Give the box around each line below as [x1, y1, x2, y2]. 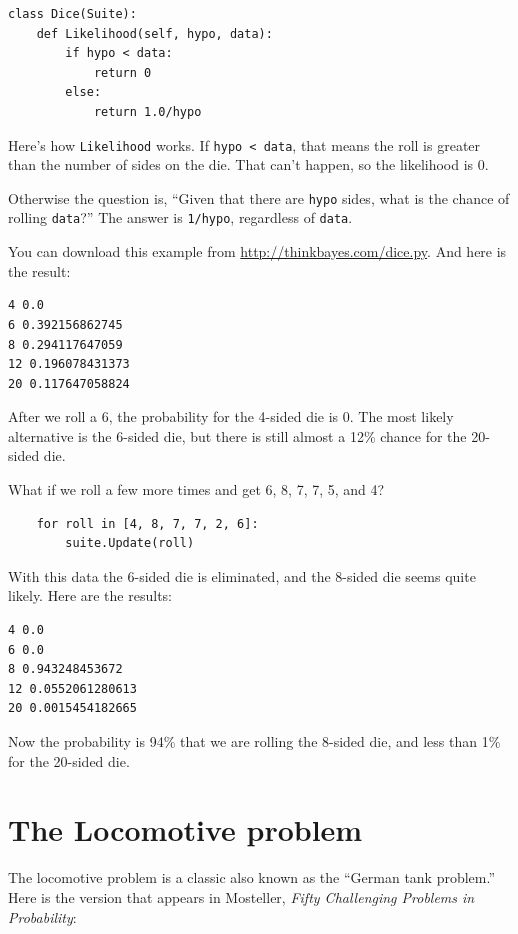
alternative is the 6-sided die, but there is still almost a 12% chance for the [8, 425, 467, 446]
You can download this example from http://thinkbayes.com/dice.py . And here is [8, 241, 507, 262]
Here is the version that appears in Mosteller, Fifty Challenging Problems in [8, 886, 475, 907]
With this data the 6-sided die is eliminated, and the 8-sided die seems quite [8, 565, 476, 586]
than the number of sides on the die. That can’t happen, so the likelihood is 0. [8, 154, 489, 175]
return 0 [93, 65, 152, 80]
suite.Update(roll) [65, 536, 195, 551]
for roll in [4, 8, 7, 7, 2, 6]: [36, 516, 259, 531]
